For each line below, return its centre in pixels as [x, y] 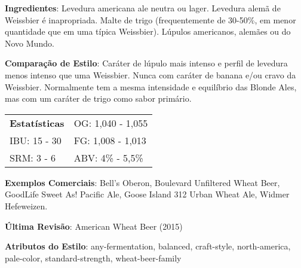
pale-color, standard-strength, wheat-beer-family [93, 258]
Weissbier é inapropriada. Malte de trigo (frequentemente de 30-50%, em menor [150, 19]
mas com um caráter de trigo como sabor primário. [98, 98]
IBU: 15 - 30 [36, 140]
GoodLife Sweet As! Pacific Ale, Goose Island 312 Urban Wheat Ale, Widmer [147, 194]
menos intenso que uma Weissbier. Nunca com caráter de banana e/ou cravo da [150, 74]
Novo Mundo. [30, 43]
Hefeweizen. [26, 205]
